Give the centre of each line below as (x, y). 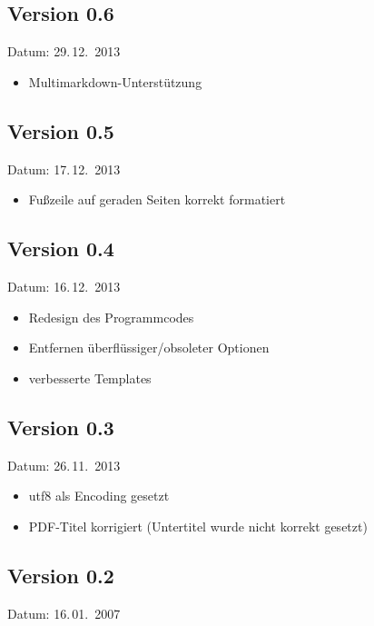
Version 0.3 (61, 427)
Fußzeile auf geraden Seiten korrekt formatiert (157, 199)
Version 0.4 (61, 248)
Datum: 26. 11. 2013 (64, 465)
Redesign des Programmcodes (111, 317)
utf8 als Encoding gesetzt (99, 496)
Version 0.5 (61, 130)
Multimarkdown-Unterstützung (115, 81)
